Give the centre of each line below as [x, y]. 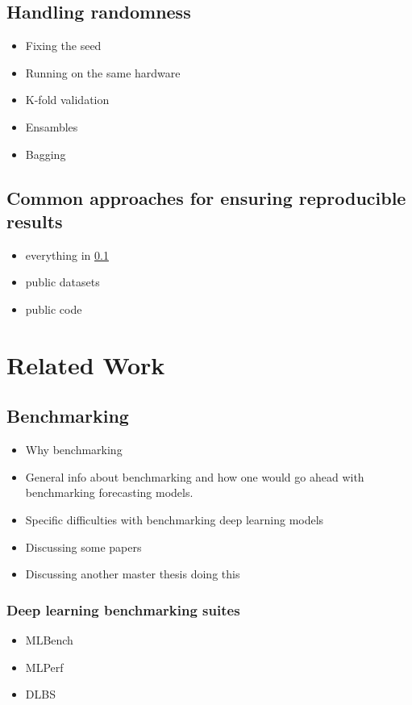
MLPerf [44, 667]
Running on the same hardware [103, 72]
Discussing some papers [83, 546]
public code [54, 309]
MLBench [49, 639]
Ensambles [52, 126]
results [35, 221]
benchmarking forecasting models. [109, 492]
